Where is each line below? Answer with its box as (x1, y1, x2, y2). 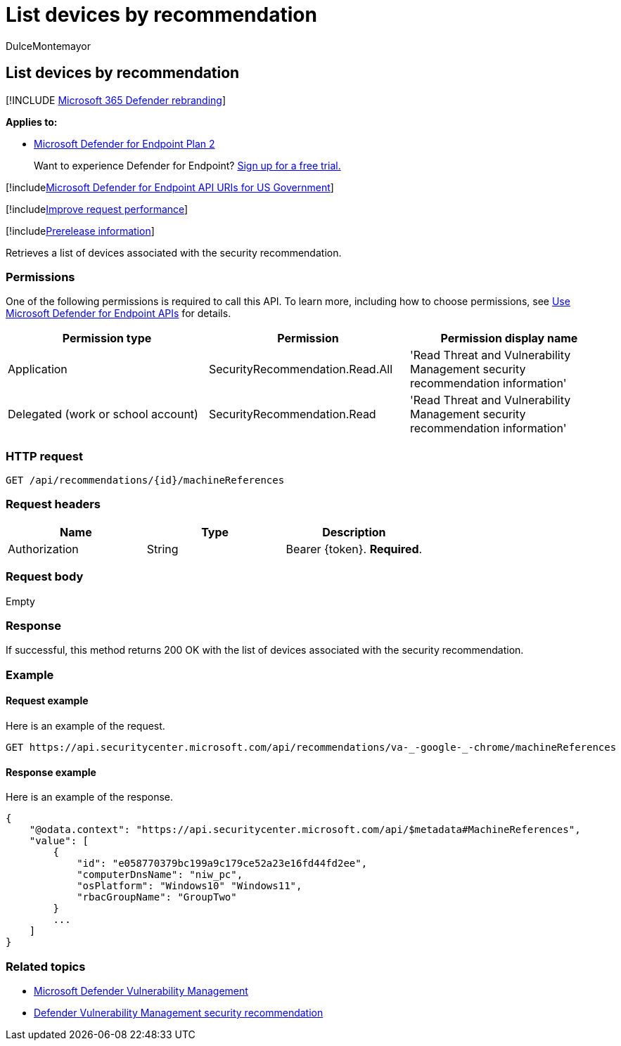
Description (322, 524, 386, 539)
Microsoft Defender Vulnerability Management (34, 984, 248, 997)
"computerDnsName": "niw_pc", (77, 869, 243, 881)
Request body (6, 569, 84, 584)
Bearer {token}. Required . (286, 541, 423, 556)
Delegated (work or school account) (8, 407, 198, 422)
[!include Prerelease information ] (6, 224, 155, 237)
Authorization (8, 541, 79, 556)
